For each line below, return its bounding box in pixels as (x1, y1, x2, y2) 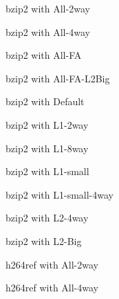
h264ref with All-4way (6, 280, 98, 295)
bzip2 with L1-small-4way (6, 187, 113, 201)
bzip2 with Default (6, 94, 85, 109)
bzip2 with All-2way (6, 1, 90, 15)
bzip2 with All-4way (6, 24, 90, 39)
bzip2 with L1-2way (6, 117, 89, 132)
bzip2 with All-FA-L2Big (6, 71, 110, 85)
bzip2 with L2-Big (6, 233, 82, 248)
